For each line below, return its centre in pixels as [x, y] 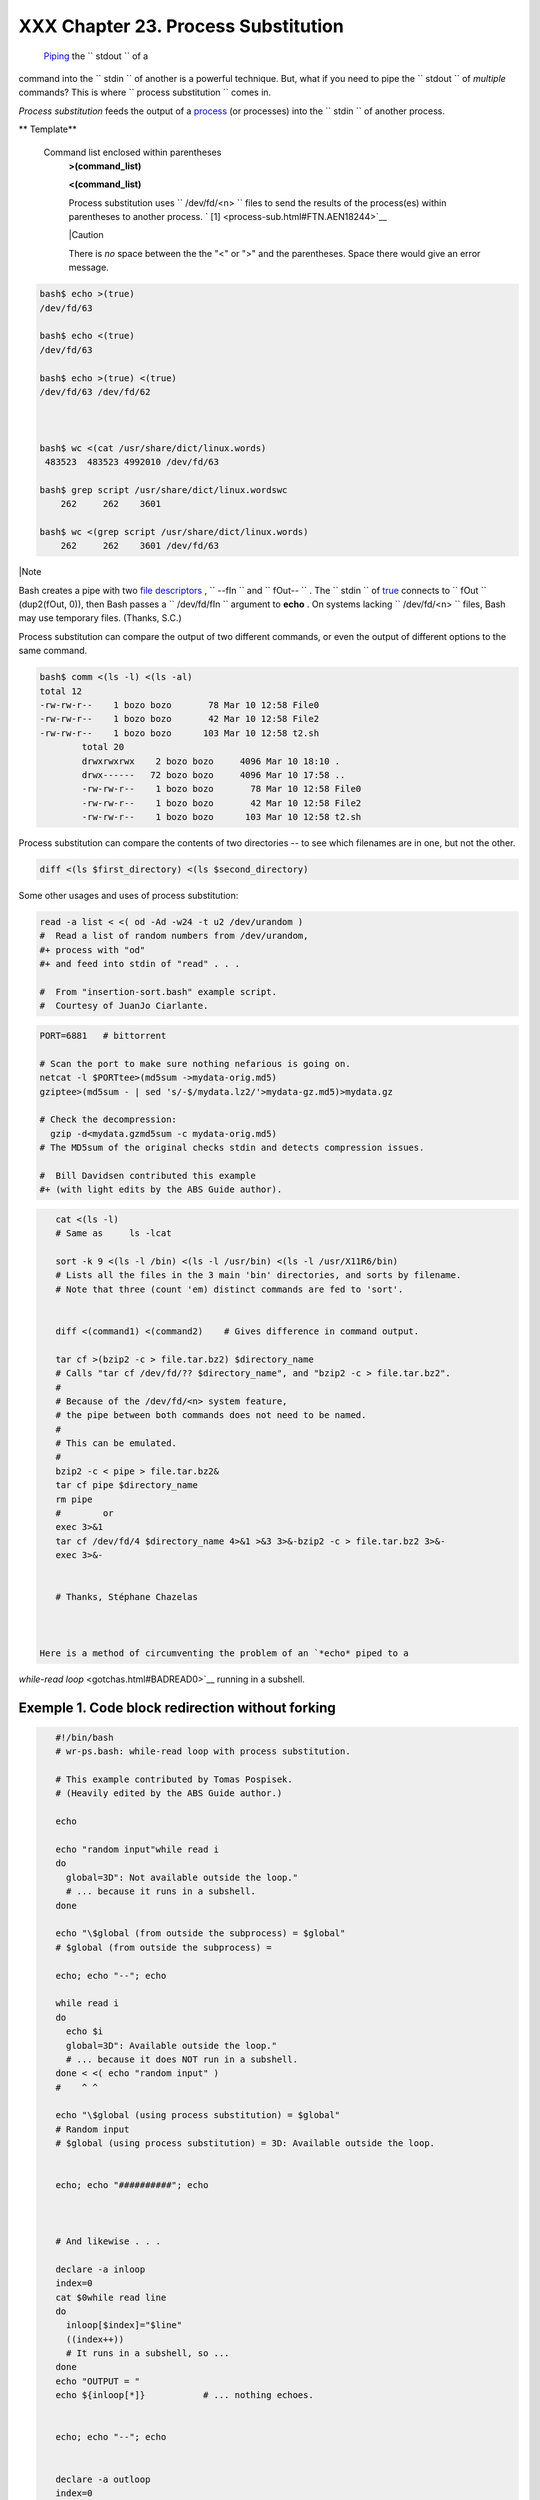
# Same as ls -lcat [113, 1233]
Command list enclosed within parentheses [132, 152]
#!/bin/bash [84, 1737]
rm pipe [74, 1499]
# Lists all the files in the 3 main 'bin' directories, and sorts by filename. [258, 1275]
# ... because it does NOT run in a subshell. [182, 2059]
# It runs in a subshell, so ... [147, 2353]
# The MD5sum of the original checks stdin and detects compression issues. [232, 1148]
